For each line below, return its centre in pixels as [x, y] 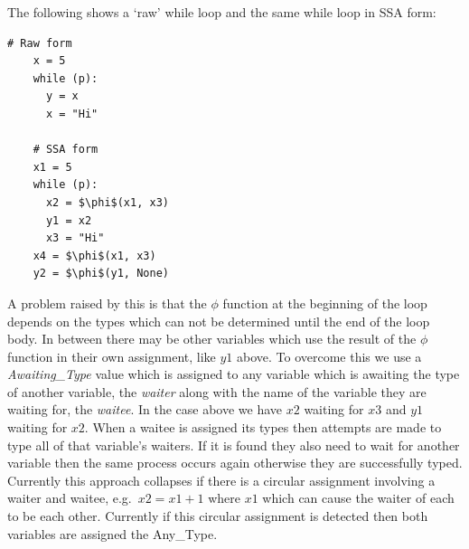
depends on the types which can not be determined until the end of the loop [219, 321]
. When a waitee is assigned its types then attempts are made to [263, 427]
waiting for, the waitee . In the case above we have [145, 409]
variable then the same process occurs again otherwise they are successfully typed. [235, 463]
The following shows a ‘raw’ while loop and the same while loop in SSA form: [222, 12]
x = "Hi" [72, 114]
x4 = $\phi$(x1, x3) [94, 256]
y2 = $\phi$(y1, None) [101, 274]
